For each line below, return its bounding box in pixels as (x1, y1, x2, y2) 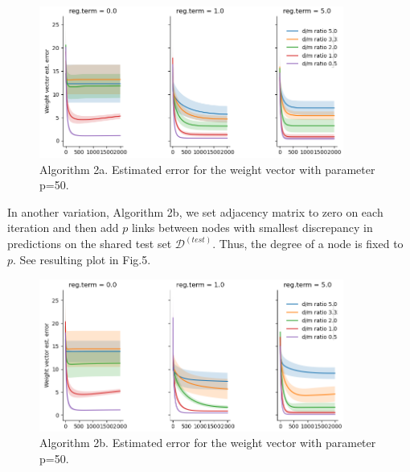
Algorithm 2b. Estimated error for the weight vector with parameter (39, 434, 376, 451)
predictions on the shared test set (7, 235, 172, 252)
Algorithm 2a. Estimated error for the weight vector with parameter (39, 160, 375, 177)
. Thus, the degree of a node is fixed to (212, 235, 404, 252)
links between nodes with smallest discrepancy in (131, 219, 373, 236)
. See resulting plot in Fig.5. (13, 251, 151, 267)
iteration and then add (7, 219, 119, 236)
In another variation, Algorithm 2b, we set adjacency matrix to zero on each (7, 203, 383, 220)
